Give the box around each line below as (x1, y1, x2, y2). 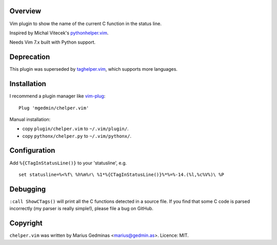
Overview (9, 7, 42, 15)
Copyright (9, 219, 43, 228)
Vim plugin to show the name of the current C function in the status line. (9, 21, 162, 27)
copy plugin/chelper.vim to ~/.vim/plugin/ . (22, 126, 129, 132)
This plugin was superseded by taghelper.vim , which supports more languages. (9, 66, 178, 72)
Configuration (9, 146, 55, 155)
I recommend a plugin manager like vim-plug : (9, 93, 106, 99)
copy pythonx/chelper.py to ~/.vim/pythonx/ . (22, 133, 132, 139)
